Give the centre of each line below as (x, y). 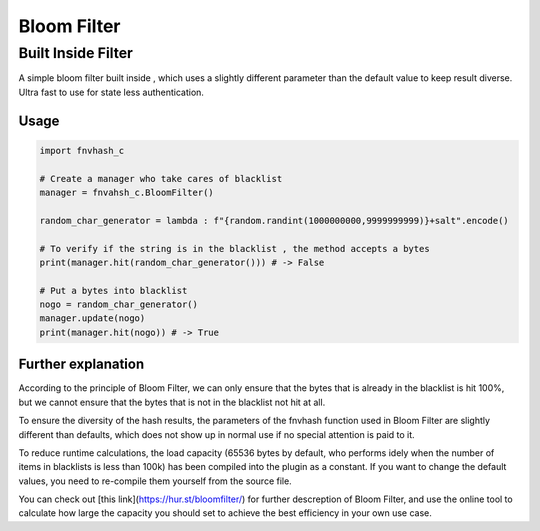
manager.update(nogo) (92, 318)
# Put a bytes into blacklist (113, 290)
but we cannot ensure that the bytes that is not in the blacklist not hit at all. (172, 402)
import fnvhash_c (82, 150)
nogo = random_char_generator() (119, 304)
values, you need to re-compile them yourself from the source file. (155, 481)
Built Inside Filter (76, 53)
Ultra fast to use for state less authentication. (111, 92)
